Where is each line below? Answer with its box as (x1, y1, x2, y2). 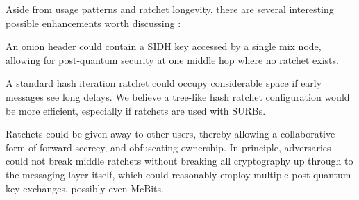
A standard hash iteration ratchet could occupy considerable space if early (6, 76, 322, 90)
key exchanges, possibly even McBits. (6, 181, 164, 195)
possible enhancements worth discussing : (6, 15, 181, 30)
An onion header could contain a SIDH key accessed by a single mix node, (6, 39, 322, 53)
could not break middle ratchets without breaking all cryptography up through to (6, 153, 353, 168)
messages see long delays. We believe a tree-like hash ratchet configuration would (6, 89, 350, 103)
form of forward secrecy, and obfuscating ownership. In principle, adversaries (6, 140, 331, 154)
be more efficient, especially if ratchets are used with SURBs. (6, 103, 266, 117)
